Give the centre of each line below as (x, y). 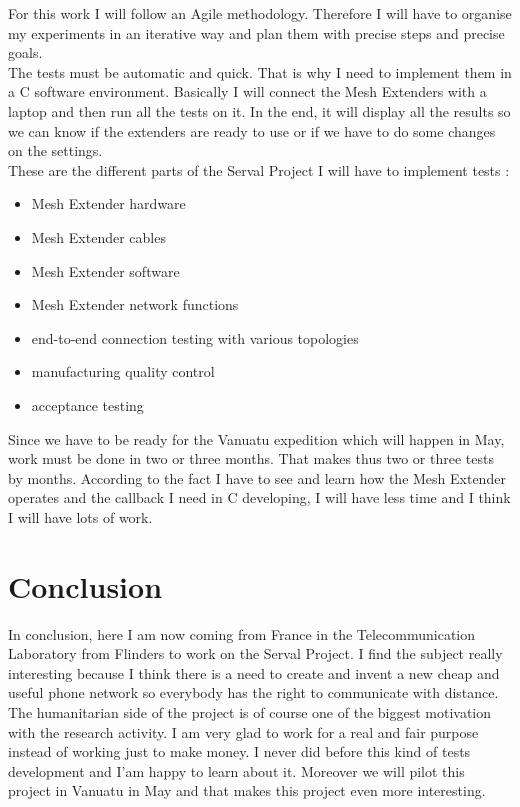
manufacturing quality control (123, 371)
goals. (25, 52)
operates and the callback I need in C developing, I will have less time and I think (259, 497)
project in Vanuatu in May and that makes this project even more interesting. (247, 790)
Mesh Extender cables (98, 236)
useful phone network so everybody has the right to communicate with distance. (253, 692)
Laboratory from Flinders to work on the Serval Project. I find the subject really (255, 653)
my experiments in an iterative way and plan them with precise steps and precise (256, 32)
